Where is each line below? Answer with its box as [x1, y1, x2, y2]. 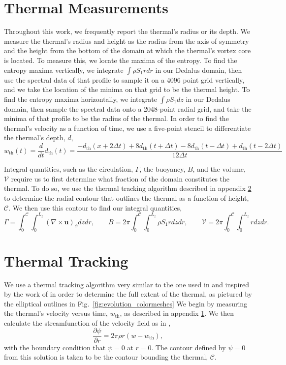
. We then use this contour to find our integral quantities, [8, 202, 182, 213]
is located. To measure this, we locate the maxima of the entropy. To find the [4, 55, 237, 65]
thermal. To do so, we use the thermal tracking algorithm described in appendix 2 [4, 183, 252, 193]
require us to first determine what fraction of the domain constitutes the [11, 173, 230, 183]
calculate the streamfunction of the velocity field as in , [4, 317, 171, 328]
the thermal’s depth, [4, 132, 65, 143]
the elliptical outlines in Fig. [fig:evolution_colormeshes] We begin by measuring [4, 298, 248, 308]
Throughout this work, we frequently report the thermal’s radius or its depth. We [4, 26, 250, 36]
